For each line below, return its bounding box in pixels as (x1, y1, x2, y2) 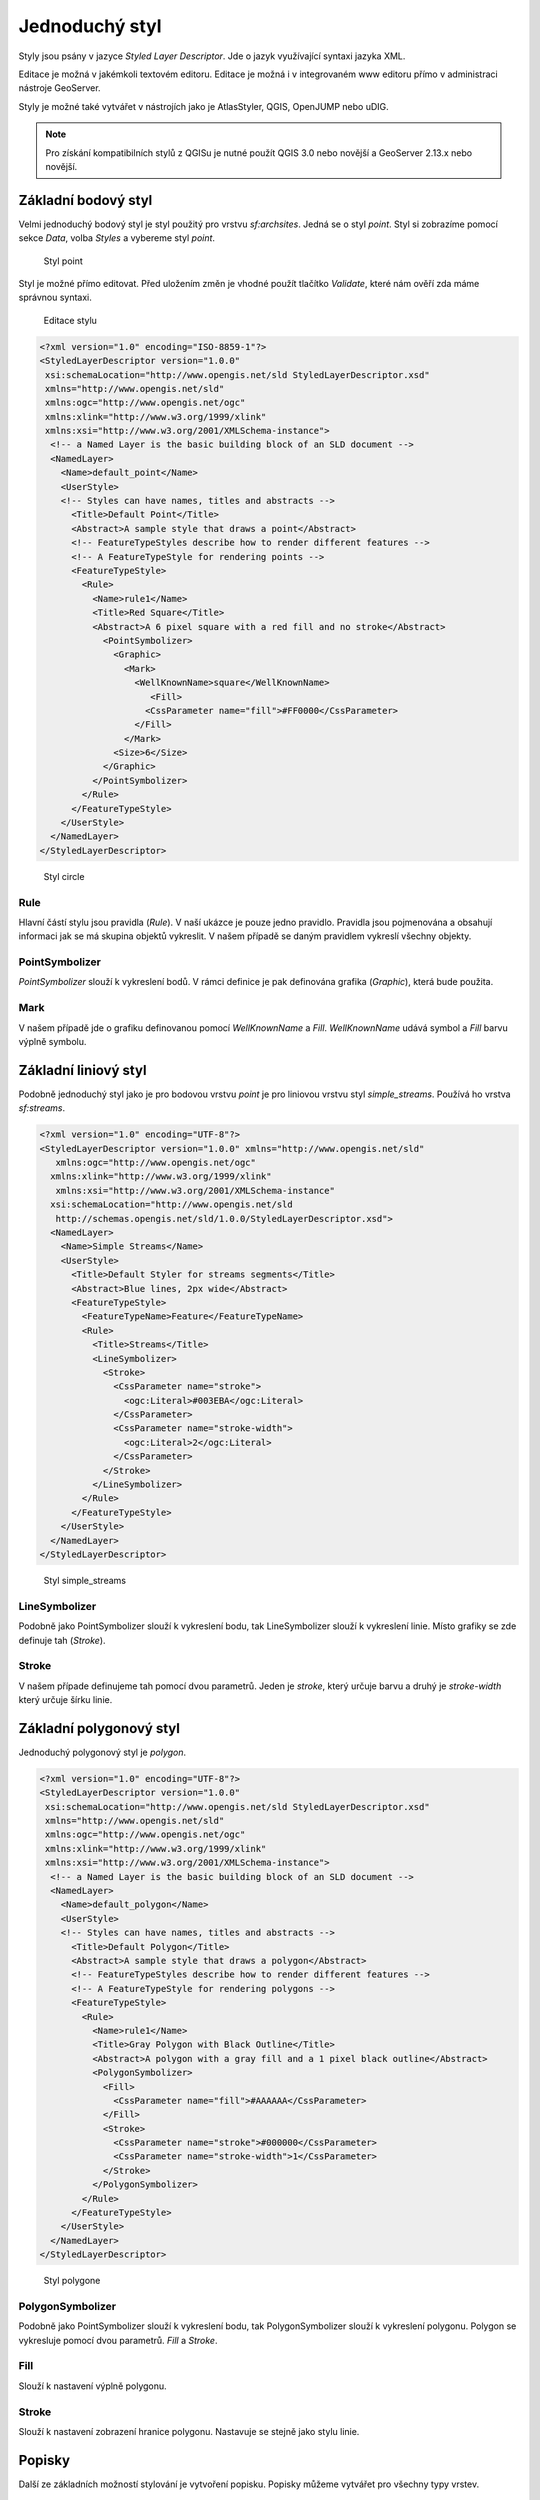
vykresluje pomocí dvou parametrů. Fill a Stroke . (18, 2334, 218, 2346)
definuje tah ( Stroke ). (18, 1634, 106, 1646)
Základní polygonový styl (18, 1720, 180, 1737)
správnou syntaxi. (18, 291, 92, 304)
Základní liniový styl (18, 1061, 147, 1079)
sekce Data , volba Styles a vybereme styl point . (18, 232, 215, 244)
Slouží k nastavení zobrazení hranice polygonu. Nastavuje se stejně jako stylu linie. (18, 2426, 360, 2437)
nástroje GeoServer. (18, 82, 101, 94)
